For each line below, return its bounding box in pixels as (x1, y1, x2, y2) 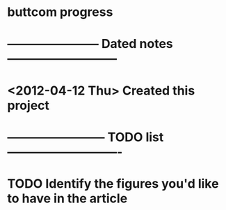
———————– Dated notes (7, 36, 173, 52)
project (7, 97, 50, 113)
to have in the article (7, 191, 128, 206)
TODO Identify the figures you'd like (7, 175, 219, 191)
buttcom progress (7, 4, 113, 20)
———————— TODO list (7, 129, 164, 145)
